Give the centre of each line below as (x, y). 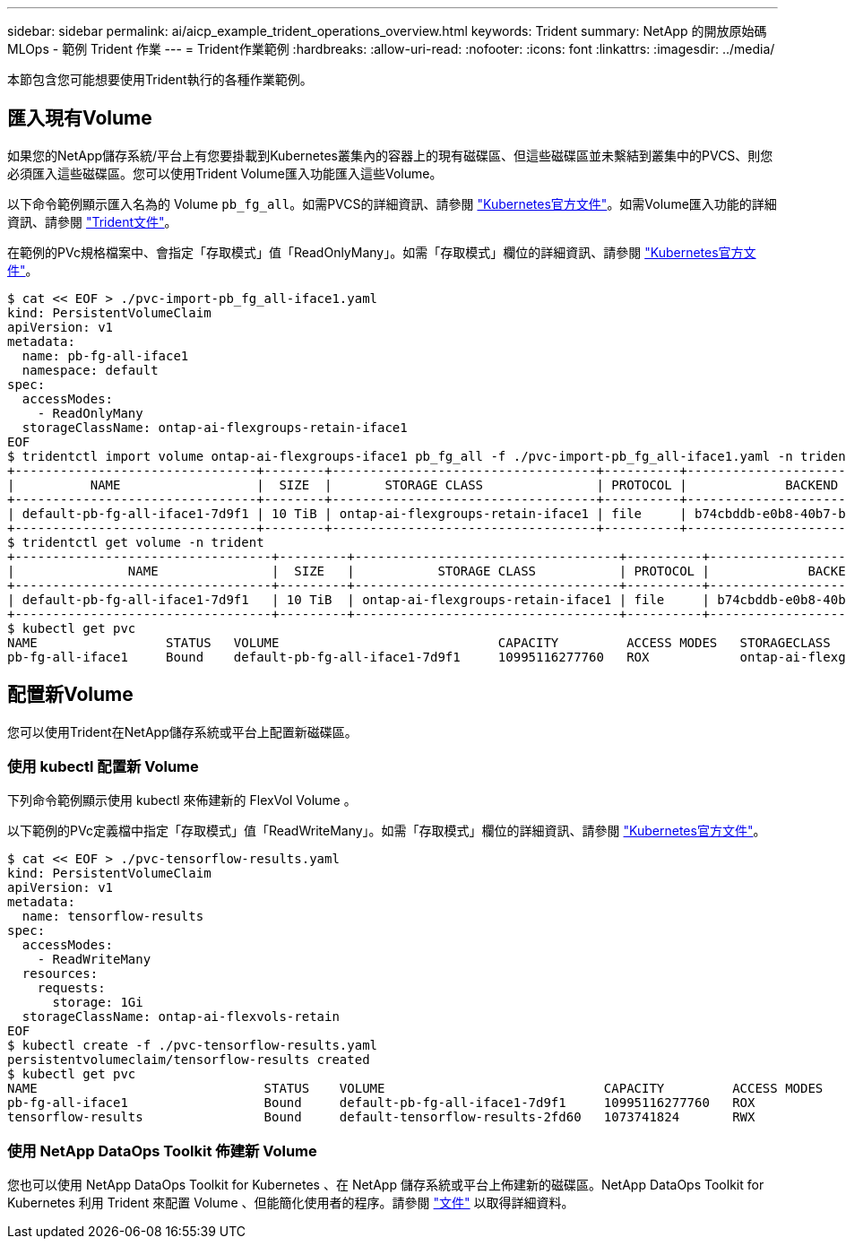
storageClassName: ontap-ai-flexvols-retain (181, 1017)
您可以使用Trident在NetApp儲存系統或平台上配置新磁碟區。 (182, 731)
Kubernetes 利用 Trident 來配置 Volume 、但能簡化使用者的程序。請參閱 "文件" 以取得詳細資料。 (291, 1203)
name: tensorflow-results (113, 917)
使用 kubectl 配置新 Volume (103, 767)
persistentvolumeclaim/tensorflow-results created (189, 1060)
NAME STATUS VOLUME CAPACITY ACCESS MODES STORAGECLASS (419, 642)
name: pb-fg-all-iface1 (105, 355)
